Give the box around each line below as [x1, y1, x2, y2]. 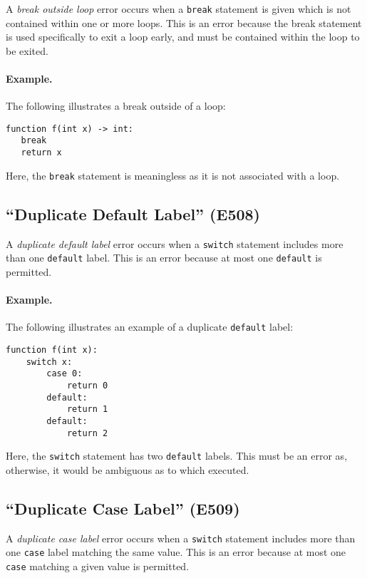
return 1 [66, 404, 108, 415]
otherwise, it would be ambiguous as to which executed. [6, 462, 249, 477]
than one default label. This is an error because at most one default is [6, 250, 322, 265]
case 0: [46, 368, 83, 379]
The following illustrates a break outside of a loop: [6, 98, 226, 113]
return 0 [66, 380, 108, 391]
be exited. [6, 43, 48, 58]
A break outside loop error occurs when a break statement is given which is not [6, 1, 351, 16]
